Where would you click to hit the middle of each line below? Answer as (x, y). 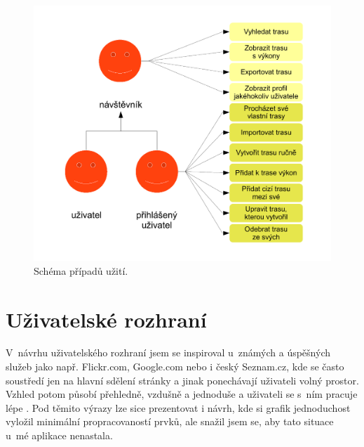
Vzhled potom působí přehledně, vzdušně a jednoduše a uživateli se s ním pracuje (182, 394)
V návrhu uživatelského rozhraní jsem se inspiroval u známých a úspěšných (168, 352)
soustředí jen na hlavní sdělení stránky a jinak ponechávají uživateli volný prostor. (182, 380)
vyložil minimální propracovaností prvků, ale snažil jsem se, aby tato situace (170, 421)
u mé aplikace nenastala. (59, 435)
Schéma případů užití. (81, 270)
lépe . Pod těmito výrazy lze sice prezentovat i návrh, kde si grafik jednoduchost (178, 407)
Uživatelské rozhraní (106, 319)
